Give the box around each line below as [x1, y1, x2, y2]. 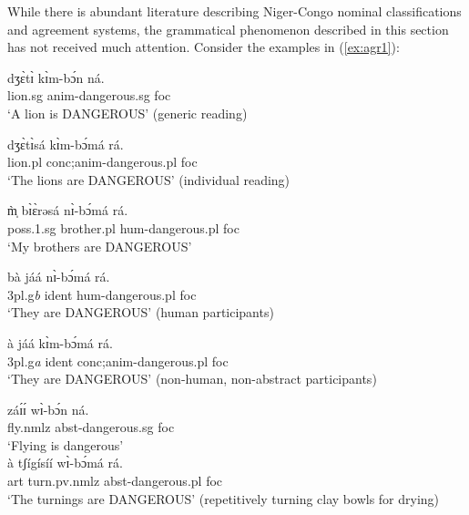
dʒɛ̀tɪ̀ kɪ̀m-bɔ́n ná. [7, 67, 105, 87]
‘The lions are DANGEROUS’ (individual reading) [7, 170, 291, 189]
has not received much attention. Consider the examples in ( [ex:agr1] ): [7, 37, 400, 57]
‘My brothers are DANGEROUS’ [7, 236, 192, 255]
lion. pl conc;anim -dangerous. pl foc [7, 152, 198, 171]
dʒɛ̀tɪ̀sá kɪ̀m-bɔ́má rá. [7, 134, 124, 153]
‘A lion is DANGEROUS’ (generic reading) [7, 103, 248, 122]
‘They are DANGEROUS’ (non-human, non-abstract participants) [7, 369, 377, 388]
